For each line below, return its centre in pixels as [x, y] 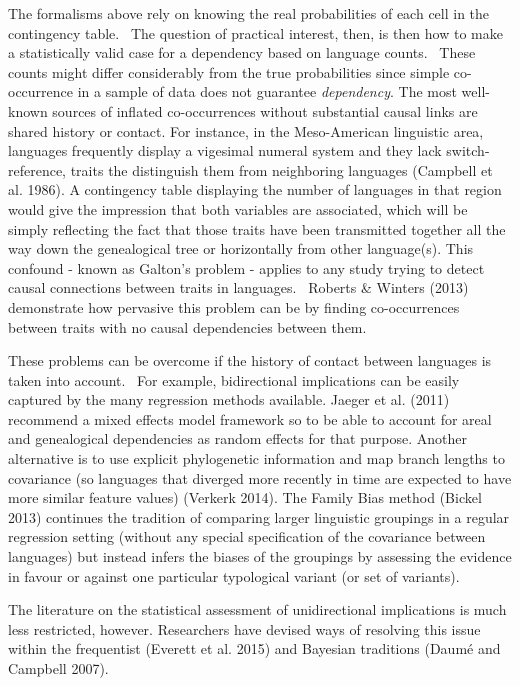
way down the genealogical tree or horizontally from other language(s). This [241, 248]
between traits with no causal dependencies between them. [187, 326]
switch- [468, 150]
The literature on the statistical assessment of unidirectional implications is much [257, 609]
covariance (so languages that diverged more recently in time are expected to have [260, 477]
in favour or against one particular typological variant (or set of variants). [234, 575]
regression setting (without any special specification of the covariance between [247, 536]
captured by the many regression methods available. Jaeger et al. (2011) [229, 399]
